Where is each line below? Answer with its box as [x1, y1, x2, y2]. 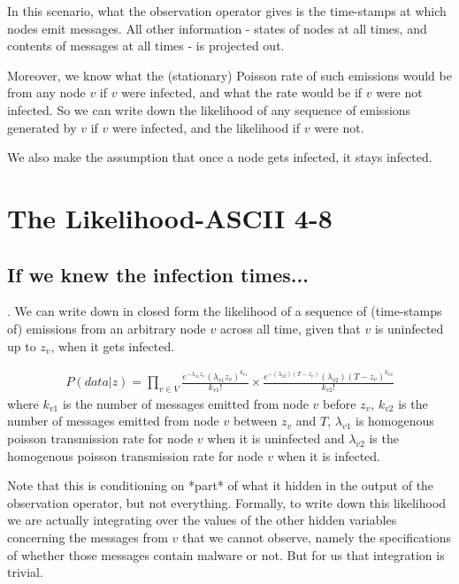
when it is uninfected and [207, 429, 345, 447]
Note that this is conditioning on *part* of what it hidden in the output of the [7, 476, 434, 495]
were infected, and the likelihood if [112, 118, 301, 136]
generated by [7, 118, 77, 136]
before [323, 394, 356, 412]
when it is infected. [277, 446, 381, 465]
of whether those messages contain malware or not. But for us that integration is [7, 545, 445, 564]
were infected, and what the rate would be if [121, 83, 363, 102]
